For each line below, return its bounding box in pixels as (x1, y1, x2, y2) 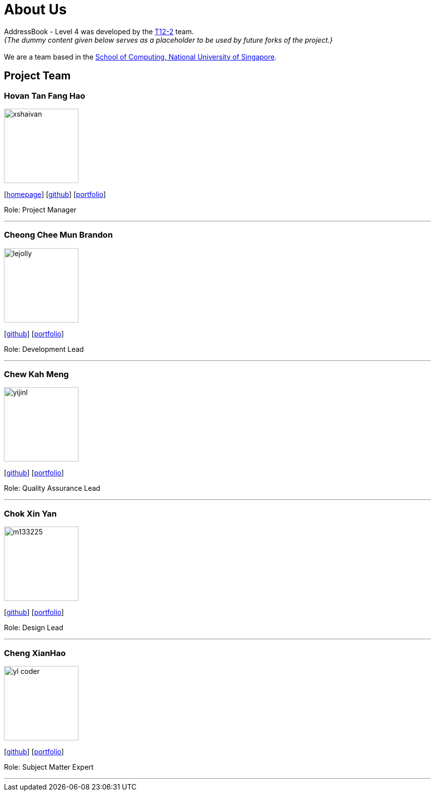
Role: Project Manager (4, 205, 76, 214)
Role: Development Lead (4, 344, 84, 353)
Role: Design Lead (4, 623, 64, 632)
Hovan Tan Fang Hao (4, 90, 85, 101)
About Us (4, 1, 67, 18)
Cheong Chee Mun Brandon (4, 230, 113, 240)
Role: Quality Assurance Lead (4, 484, 100, 493)
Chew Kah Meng (4, 369, 69, 380)
